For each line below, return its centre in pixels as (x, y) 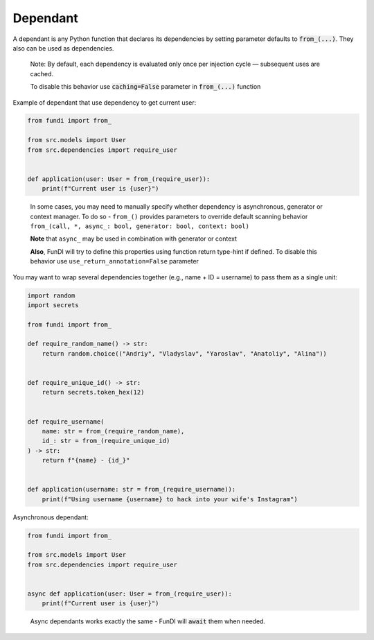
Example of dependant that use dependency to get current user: (105, 102)
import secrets (53, 305)
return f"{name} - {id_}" (86, 460)
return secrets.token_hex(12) (93, 392)
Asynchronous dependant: (51, 517)
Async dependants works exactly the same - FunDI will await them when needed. (148, 621)
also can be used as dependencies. (63, 48)
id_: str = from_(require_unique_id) (106, 441)
